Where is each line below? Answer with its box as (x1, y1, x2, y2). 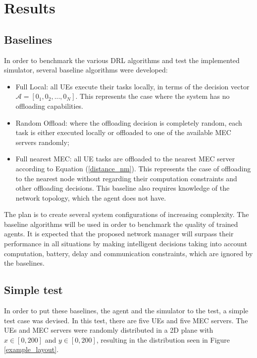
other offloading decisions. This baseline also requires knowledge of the (15, 183, 230, 193)
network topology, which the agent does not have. (15, 192, 166, 203)
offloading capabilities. (15, 100, 84, 111)
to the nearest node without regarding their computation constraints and (15, 173, 237, 183)
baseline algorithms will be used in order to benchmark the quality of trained (4, 218, 238, 229)
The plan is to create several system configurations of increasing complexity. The (4, 209, 249, 219)
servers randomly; (15, 137, 69, 147)
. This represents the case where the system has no (75, 91, 230, 101)
